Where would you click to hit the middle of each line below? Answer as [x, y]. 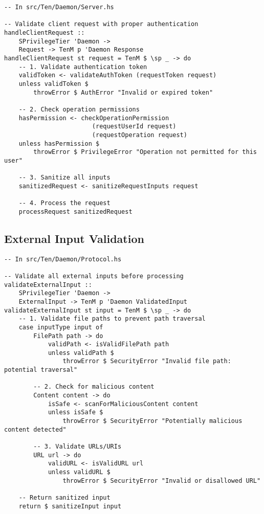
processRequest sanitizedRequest [75, 211]
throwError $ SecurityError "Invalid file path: [147, 361]
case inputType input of [61, 327]
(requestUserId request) [134, 127]
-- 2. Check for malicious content [94, 387]
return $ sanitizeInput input [70, 506]
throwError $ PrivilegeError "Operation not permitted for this [145, 152]
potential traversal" [41, 370]
